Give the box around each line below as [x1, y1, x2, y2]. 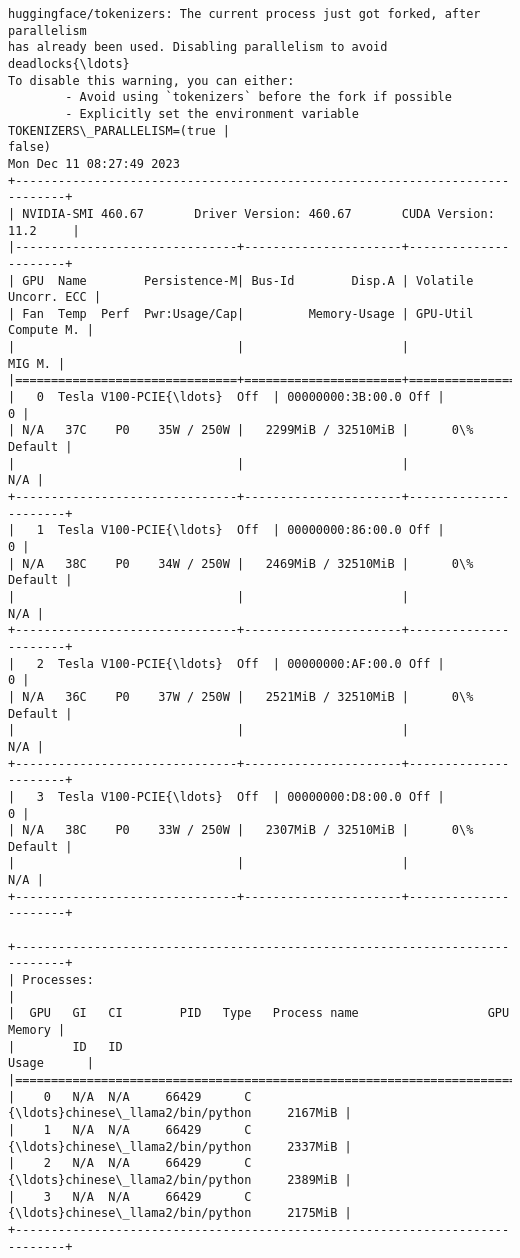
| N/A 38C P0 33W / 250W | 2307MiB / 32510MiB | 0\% [8, 823, 474, 838]
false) [8, 140, 51, 155]
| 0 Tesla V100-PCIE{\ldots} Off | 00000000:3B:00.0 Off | [8, 390, 445, 405]
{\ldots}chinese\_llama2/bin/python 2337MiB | [8, 1139, 352, 1154]
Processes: [22, 973, 94, 988]
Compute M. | [8, 323, 94, 338]
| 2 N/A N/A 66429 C [8, 1156, 252, 1171]
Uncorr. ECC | [8, 290, 102, 305]
